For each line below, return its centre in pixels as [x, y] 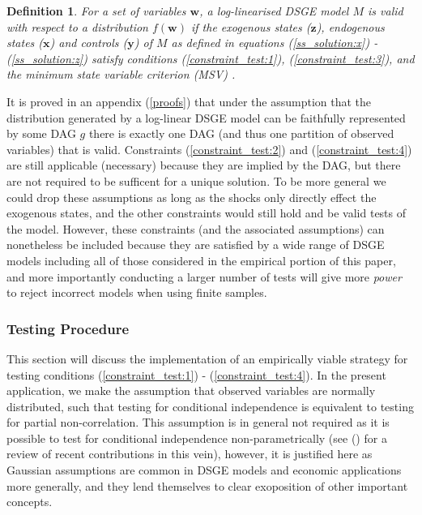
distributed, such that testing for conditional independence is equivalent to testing [210, 406]
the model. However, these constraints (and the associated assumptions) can [196, 228]
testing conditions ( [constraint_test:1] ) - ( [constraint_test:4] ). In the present [196, 374]
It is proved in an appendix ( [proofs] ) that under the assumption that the [189, 101]
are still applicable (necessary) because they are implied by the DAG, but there [204, 165]
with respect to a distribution [77, 26]
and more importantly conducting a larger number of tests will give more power [204, 276]
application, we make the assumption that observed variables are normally [191, 391]
